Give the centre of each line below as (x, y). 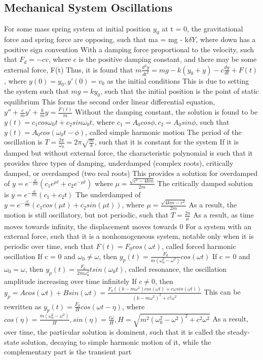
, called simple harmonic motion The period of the (163, 132)
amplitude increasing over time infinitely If (70, 281)
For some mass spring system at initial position (78, 29)
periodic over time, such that (49, 246)
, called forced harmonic (199, 246)
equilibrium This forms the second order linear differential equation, (110, 102)
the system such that (36, 91)
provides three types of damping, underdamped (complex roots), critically (119, 163)
